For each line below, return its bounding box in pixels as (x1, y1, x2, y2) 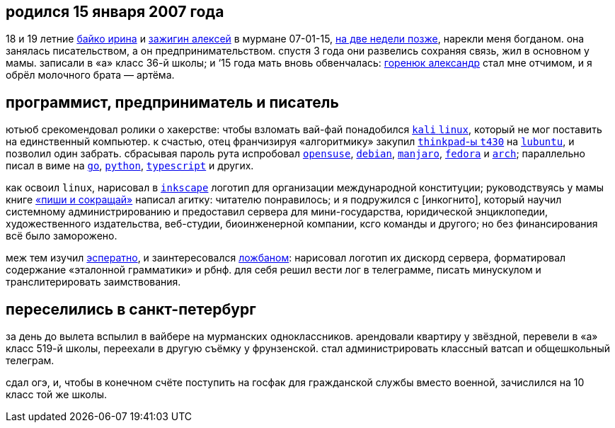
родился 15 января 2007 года (6, 3, 224, 21)
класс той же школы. (6, 388, 108, 401)
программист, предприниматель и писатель (6, 93, 339, 111)
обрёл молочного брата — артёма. (6, 69, 175, 81)
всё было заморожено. (6, 230, 117, 242)
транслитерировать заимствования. (6, 276, 181, 288)
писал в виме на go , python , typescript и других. (6, 159, 254, 172)
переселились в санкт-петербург (6, 300, 256, 318)
